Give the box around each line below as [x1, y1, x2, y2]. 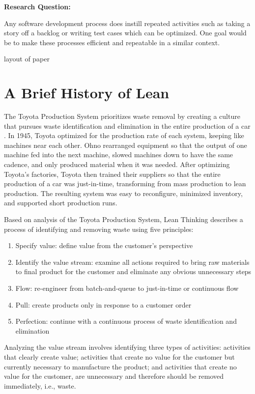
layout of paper [4, 54, 50, 64]
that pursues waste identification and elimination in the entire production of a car [4, 120, 251, 131]
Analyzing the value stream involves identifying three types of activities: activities [4, 342, 251, 352]
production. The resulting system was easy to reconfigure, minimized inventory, [4, 188, 243, 198]
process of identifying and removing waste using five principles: [4, 224, 194, 234]
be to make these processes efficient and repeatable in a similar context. [4, 37, 220, 47]
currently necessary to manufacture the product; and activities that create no [4, 361, 237, 371]
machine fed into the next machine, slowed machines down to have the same [4, 149, 233, 160]
